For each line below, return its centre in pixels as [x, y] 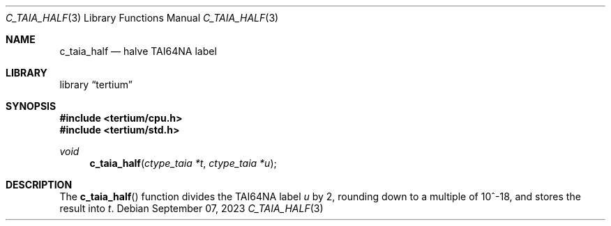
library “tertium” [96, 84]
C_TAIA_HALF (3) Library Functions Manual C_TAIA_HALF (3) [142, 18]
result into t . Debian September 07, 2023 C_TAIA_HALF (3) [191, 208]
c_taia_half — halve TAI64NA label [138, 51]
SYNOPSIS [31, 106]
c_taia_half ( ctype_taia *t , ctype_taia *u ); [183, 163]
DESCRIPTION [39, 185]
